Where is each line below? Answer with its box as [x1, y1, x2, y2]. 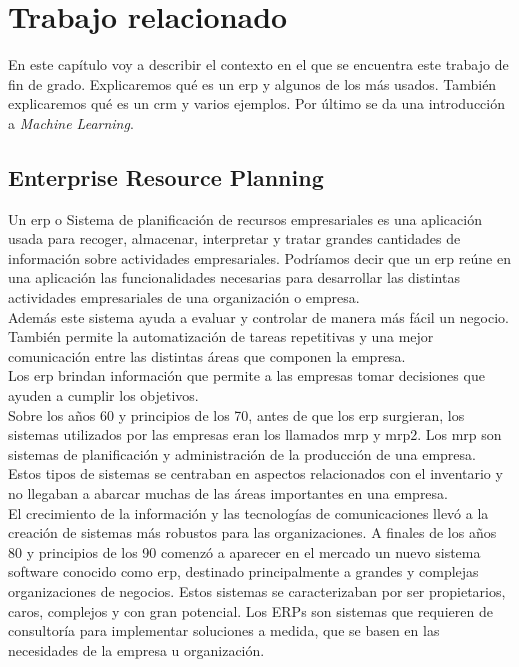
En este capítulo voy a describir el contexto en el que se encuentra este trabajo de [8, 54, 509, 75]
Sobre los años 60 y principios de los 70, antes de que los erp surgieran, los [8, 404, 465, 425]
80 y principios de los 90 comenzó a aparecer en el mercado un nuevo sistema [8, 541, 481, 562]
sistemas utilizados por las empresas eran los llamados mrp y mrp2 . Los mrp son [8, 424, 502, 445]
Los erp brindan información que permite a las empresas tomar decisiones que [8, 365, 485, 386]
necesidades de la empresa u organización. [8, 639, 265, 660]
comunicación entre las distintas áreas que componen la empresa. [8, 345, 406, 366]
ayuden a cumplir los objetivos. [8, 385, 199, 406]
